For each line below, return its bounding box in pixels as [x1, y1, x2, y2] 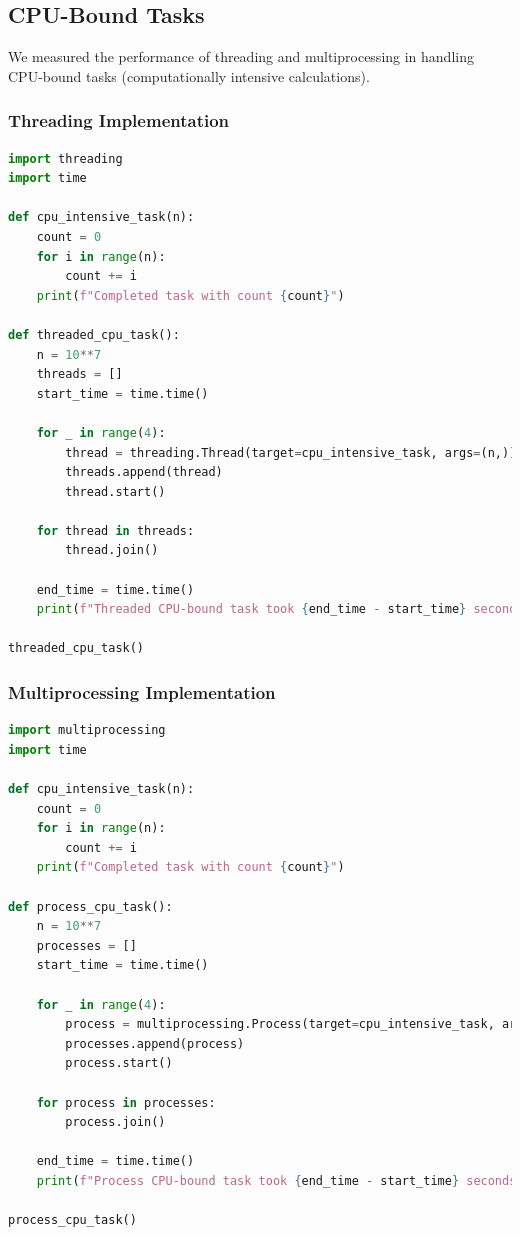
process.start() [65, 1056, 173, 1071]
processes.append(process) [65, 1036, 245, 1051]
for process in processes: [36, 1095, 216, 1110]
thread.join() [65, 543, 159, 558]
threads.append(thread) [65, 465, 223, 480]
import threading [8, 151, 123, 166]
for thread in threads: [36, 523, 195, 538]
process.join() [65, 1115, 166, 1130]
